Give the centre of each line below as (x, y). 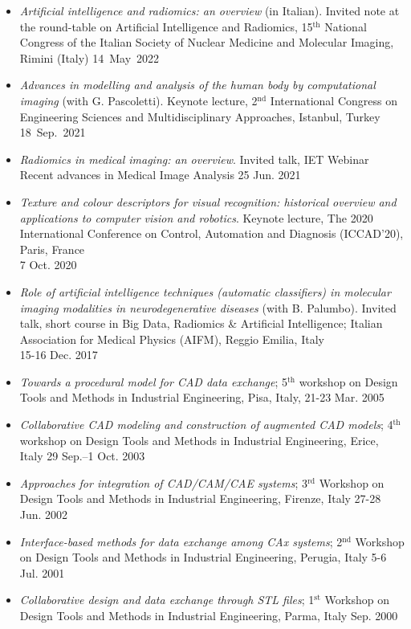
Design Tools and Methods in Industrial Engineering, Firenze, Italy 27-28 (200, 498)
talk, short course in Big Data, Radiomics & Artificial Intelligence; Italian (201, 323)
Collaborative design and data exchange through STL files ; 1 (167, 600)
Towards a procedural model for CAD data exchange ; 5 (154, 381)
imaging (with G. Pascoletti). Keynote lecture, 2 (138, 100)
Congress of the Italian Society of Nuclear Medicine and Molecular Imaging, (207, 42)
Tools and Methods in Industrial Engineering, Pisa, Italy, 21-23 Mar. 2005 (202, 397)
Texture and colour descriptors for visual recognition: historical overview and (208, 201)
